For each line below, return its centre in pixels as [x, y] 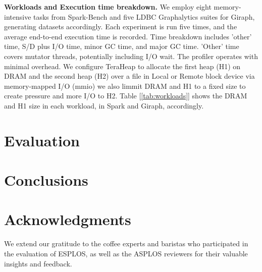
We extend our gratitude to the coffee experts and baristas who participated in [126, 243]
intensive [18, 16]
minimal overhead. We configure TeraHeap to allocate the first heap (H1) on [122, 66]
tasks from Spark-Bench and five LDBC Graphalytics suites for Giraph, [144, 16]
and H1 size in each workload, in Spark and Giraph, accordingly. [104, 105]
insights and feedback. [38, 263]
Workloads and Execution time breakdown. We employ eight [108, 7]
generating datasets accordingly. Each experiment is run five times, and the [121, 26]
